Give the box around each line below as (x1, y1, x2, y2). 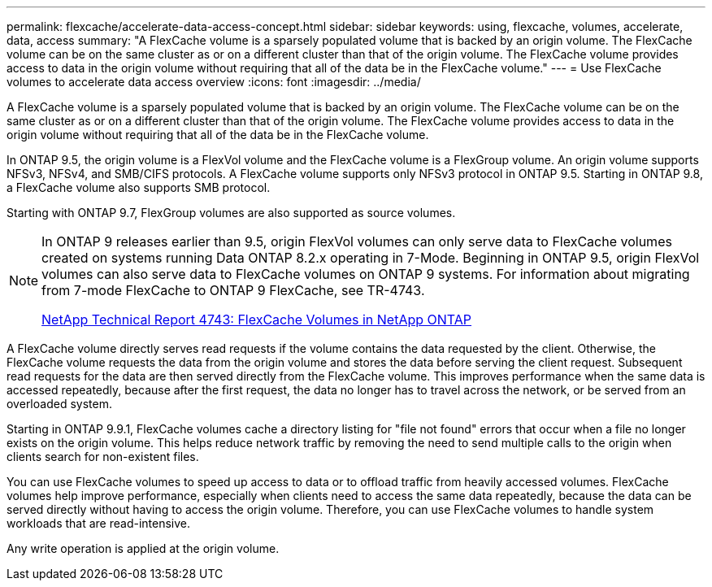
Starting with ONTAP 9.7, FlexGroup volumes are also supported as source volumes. (7, 206, 456, 220)
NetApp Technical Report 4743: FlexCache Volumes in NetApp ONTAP (41, 311, 472, 328)
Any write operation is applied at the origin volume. (7, 541, 280, 555)
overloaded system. (7, 397, 112, 411)
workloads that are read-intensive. (7, 516, 191, 530)
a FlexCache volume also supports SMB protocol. (7, 180, 271, 194)
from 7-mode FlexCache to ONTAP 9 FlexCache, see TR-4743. (41, 282, 425, 298)
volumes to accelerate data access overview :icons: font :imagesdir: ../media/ (7, 75, 421, 89)
